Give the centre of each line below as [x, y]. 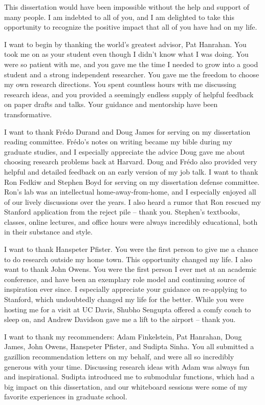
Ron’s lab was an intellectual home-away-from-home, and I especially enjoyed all [130, 192]
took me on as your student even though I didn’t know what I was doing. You [126, 54]
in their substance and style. [48, 232]
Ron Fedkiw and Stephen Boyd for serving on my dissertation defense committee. [132, 182]
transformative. [28, 114]
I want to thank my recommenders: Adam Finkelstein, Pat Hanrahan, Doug [123, 336]
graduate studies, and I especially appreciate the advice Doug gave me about [125, 151]
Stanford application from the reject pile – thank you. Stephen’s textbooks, [122, 212]
